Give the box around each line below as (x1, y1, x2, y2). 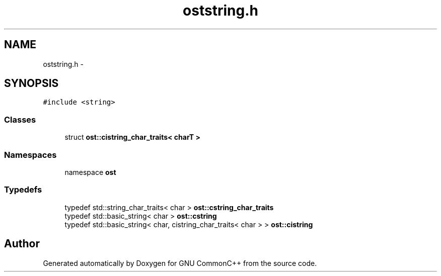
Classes (4, 114, 36, 125)
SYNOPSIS (4, 77, 59, 90)
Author (4, 237, 40, 250)
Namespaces (4, 149, 57, 160)
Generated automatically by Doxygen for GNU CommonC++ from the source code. (43, 258, 317, 267)
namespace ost (64, 167, 116, 176)
